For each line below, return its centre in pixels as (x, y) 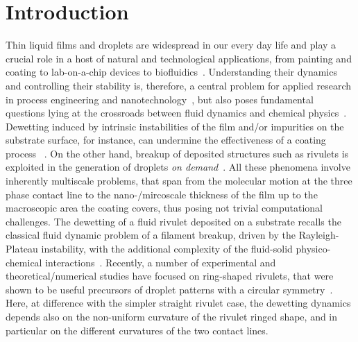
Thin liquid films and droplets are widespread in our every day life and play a (171, 45)
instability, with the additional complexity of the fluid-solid (167, 249)
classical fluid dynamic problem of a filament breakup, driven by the (151, 235)
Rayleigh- (319, 235)
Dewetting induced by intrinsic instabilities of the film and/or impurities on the (175, 126)
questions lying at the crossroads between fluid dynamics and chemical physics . (176, 113)
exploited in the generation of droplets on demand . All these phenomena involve (178, 167)
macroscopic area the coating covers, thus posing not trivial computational (164, 208)
